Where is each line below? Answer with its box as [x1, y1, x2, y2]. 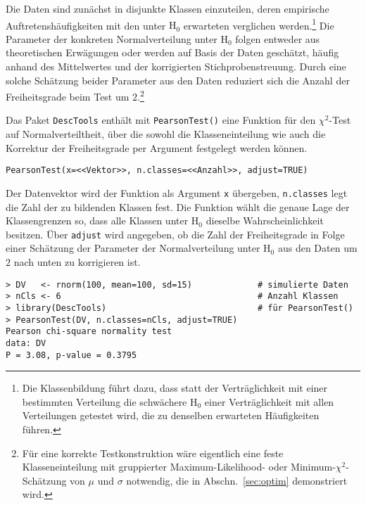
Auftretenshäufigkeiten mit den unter [6, 18, 166, 32]
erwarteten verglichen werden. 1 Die [183, 15, 334, 32]
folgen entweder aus [235, 31, 320, 46]
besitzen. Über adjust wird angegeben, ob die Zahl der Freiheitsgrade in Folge [6, 226, 345, 241]
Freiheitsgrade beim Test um [6, 89, 130, 103]
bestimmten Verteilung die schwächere [22, 394, 187, 409]
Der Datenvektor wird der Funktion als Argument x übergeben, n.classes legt [6, 185, 348, 200]
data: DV [6, 338, 46, 348]
